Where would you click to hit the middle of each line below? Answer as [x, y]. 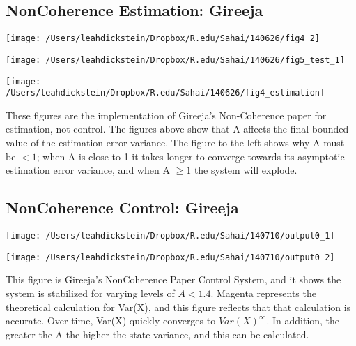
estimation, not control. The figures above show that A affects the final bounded [177, 129]
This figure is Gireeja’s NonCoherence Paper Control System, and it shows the [173, 279]
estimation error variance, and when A [88, 170]
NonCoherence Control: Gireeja [122, 208]
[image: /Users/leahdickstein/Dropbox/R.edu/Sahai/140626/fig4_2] [163, 39]
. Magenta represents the [263, 293]
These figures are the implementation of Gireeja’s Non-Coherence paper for [166, 115]
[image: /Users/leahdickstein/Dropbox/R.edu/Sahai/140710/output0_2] [170, 257]
